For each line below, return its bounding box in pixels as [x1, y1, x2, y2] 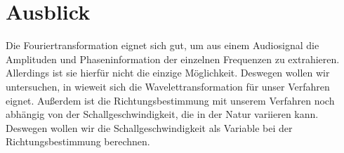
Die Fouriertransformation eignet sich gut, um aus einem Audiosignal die [6, 38, 319, 53]
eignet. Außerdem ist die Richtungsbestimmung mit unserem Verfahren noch [6, 93, 335, 107]
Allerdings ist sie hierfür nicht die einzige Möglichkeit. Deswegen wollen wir [6, 65, 330, 80]
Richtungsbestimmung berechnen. [6, 134, 150, 149]
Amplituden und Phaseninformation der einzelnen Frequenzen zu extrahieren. [6, 51, 340, 66]
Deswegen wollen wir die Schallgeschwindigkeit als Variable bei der [6, 120, 293, 135]
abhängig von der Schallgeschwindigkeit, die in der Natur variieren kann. [6, 107, 319, 121]
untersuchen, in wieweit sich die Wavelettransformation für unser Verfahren [6, 79, 330, 93]
